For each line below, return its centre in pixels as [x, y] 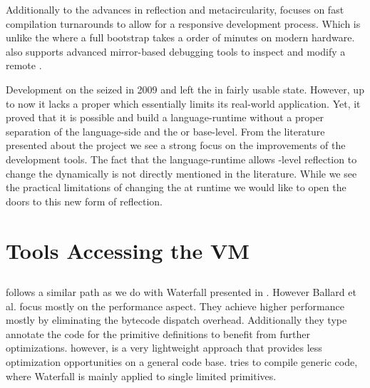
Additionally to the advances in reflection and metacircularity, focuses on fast [175, 9]
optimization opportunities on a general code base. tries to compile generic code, [182, 362]
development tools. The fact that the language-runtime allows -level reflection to [181, 159]
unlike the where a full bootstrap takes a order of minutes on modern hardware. [180, 37]
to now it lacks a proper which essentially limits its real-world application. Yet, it [183, 103]
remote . [24, 65]
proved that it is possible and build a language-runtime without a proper [165, 117]
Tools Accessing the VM [128, 250]
